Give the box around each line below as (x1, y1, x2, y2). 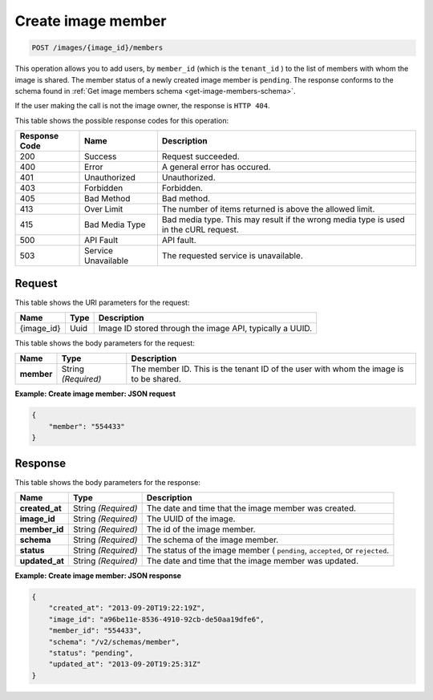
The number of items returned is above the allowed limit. (161, 204, 375, 215)
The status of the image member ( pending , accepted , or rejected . (146, 545, 390, 556)
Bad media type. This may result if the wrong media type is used (161, 214, 405, 225)
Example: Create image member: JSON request (14, 389, 176, 399)
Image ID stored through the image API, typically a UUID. (98, 322, 313, 334)
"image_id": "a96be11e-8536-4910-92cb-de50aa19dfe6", (48, 614, 265, 624)
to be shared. (131, 374, 182, 385)
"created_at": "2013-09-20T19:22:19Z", (48, 604, 206, 613)
